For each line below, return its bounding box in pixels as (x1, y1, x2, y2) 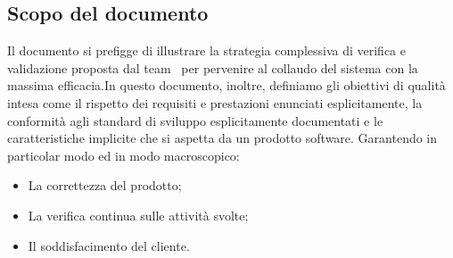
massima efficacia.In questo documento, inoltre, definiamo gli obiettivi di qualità (7, 76, 446, 95)
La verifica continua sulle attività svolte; (28, 205, 249, 224)
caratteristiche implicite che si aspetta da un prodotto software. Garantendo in (7, 129, 438, 147)
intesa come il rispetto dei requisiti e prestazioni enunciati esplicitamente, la (7, 93, 423, 112)
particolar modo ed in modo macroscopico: (7, 146, 240, 164)
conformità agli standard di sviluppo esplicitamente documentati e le (7, 111, 383, 129)
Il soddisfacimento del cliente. (28, 236, 190, 254)
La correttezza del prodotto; (28, 176, 182, 195)
